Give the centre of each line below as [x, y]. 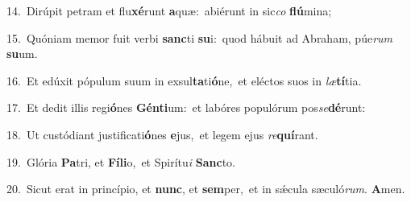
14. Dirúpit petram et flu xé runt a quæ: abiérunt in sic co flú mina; [169, 10]
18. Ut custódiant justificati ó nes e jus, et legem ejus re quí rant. [162, 134]
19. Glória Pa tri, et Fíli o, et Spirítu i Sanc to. [121, 161]
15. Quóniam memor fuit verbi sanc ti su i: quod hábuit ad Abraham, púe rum [200, 37]
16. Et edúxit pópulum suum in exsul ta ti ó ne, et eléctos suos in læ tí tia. [184, 80]
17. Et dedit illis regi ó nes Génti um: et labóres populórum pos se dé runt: [186, 107]
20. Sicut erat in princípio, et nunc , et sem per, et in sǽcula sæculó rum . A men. [206, 189]
